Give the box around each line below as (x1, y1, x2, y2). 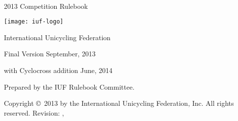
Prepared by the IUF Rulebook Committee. (4, 81, 135, 92)
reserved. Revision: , (4, 107, 64, 118)
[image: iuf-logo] (4, 18, 64, 25)
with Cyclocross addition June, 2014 (4, 65, 113, 75)
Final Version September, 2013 (4, 48, 96, 59)
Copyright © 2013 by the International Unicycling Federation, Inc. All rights (4, 98, 234, 108)
